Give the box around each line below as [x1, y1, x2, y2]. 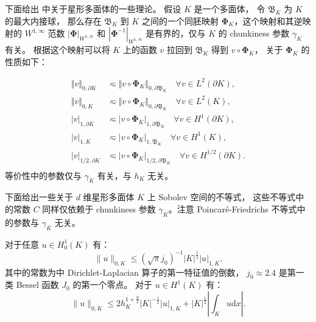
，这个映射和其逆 [234, 14, 303, 27]
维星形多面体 [83, 191, 135, 203]
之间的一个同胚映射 [141, 14, 219, 27]
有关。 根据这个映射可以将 [5, 43, 110, 55]
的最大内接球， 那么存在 [5, 14, 102, 27]
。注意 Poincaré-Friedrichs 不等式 [168, 203, 297, 215]
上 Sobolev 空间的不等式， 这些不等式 [147, 191, 296, 203]
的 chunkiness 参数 [218, 27, 290, 40]
